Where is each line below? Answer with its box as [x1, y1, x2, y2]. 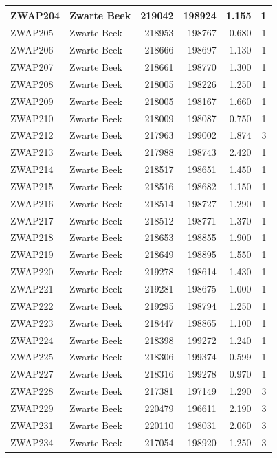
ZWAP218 [10, 230, 54, 244]
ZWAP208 [10, 76, 54, 91]
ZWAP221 [10, 282, 54, 295]
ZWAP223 [10, 315, 54, 330]
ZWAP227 [10, 367, 54, 381]
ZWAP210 [10, 111, 54, 125]
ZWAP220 [10, 264, 54, 279]
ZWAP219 [10, 247, 54, 262]
